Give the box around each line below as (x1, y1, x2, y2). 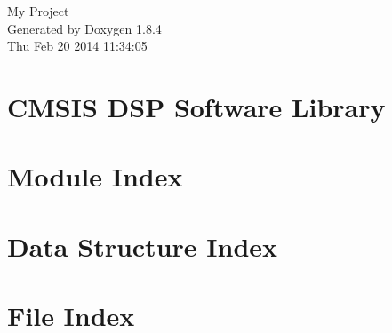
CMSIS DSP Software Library (7, 88, 386, 124)
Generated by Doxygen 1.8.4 (7, 19, 162, 37)
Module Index (7, 158, 183, 194)
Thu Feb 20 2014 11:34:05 (7, 36, 148, 55)
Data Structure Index (7, 227, 278, 264)
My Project (7, 2, 69, 20)
